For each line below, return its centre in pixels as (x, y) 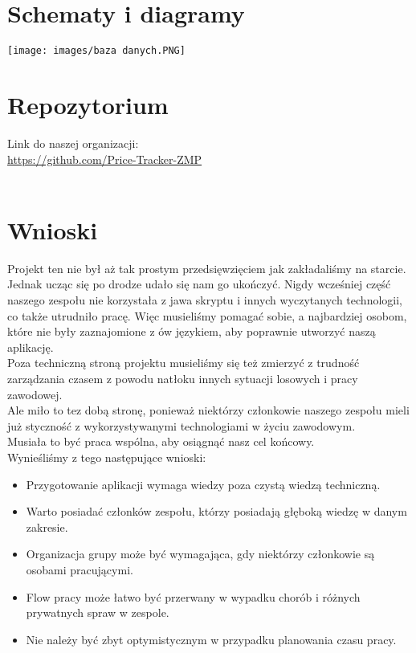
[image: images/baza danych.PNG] (96, 51)
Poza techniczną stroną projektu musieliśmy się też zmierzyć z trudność (184, 363)
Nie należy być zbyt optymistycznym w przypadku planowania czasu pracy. (211, 639)
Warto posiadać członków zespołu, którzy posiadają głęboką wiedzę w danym (216, 511)
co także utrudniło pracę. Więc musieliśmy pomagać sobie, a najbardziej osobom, (207, 315)
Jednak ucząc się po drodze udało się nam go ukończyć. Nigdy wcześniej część (199, 284)
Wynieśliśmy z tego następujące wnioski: (107, 457)
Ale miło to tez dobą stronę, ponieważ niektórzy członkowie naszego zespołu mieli (208, 410)
